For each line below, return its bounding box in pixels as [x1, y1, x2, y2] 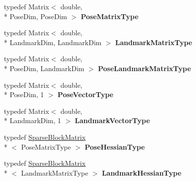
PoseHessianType [84, 141, 145, 152]
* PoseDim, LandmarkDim [4, 63, 84, 73]
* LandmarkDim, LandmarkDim [4, 37, 102, 47]
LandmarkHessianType [102, 167, 182, 178]
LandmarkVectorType [75, 115, 150, 126]
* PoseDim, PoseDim [4, 11, 67, 21]
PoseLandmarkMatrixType [98, 63, 191, 73]
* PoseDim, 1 [4, 89, 44, 100]
